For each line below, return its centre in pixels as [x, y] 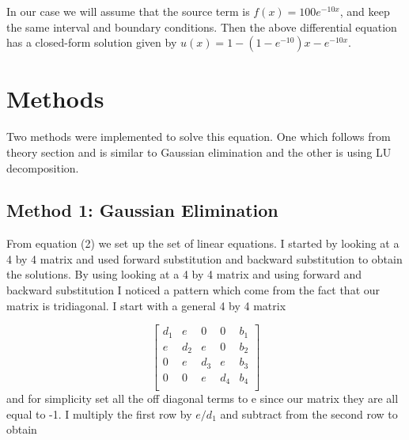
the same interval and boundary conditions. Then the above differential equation [202, 27]
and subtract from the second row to [309, 413]
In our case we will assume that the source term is [128, 11]
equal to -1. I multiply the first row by [99, 413]
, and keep [365, 11]
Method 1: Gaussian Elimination [142, 210]
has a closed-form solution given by [92, 42]
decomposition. [43, 167]
